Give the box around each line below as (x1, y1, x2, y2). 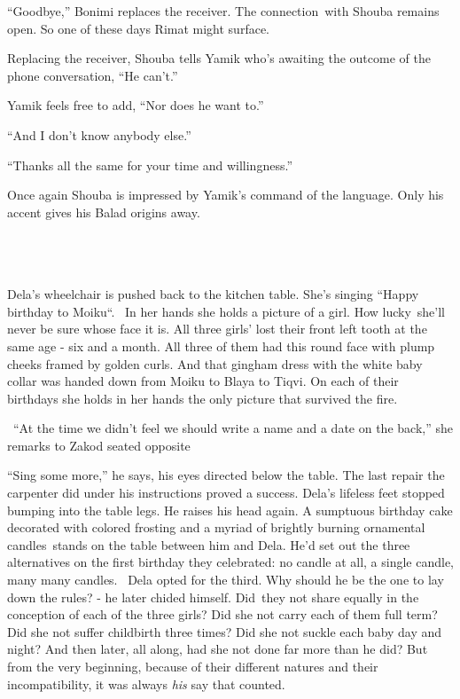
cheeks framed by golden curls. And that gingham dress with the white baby (7, 354, 423, 373)
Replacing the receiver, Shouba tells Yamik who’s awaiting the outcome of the (7, 49, 431, 67)
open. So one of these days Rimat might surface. (7, 19, 270, 37)
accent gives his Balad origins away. (7, 202, 200, 221)
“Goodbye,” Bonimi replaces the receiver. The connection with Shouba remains (7, 2, 440, 20)
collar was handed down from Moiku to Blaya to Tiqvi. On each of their (7, 372, 399, 390)
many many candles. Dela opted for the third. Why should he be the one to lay (7, 570, 444, 589)
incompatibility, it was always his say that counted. (7, 674, 285, 693)
